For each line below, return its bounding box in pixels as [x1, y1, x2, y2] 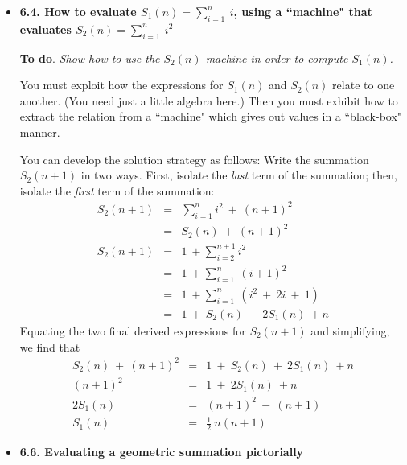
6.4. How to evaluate [19, 3, 137, 19]
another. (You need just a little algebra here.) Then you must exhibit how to [19, 92, 398, 109]
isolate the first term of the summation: [19, 182, 215, 199]
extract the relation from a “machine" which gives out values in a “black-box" [19, 108, 402, 125]
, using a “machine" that [233, 3, 372, 19]
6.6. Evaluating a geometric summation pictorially [19, 443, 304, 460]
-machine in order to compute [201, 49, 348, 66]
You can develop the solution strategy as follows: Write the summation [19, 150, 369, 167]
